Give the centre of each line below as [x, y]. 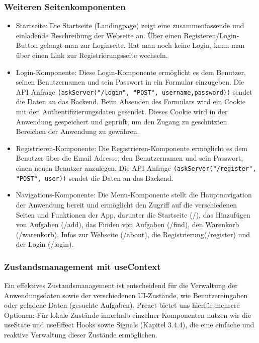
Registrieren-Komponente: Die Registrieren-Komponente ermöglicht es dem [132, 148]
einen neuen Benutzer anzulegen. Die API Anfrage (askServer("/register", [136, 168]
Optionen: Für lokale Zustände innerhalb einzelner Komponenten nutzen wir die [127, 315]
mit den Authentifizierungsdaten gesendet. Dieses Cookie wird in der [122, 112]
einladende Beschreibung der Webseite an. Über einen [99, 35]
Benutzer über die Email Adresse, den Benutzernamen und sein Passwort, [129, 158]
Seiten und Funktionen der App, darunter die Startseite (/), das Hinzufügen [133, 214]
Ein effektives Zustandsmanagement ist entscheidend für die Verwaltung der [121, 285]
